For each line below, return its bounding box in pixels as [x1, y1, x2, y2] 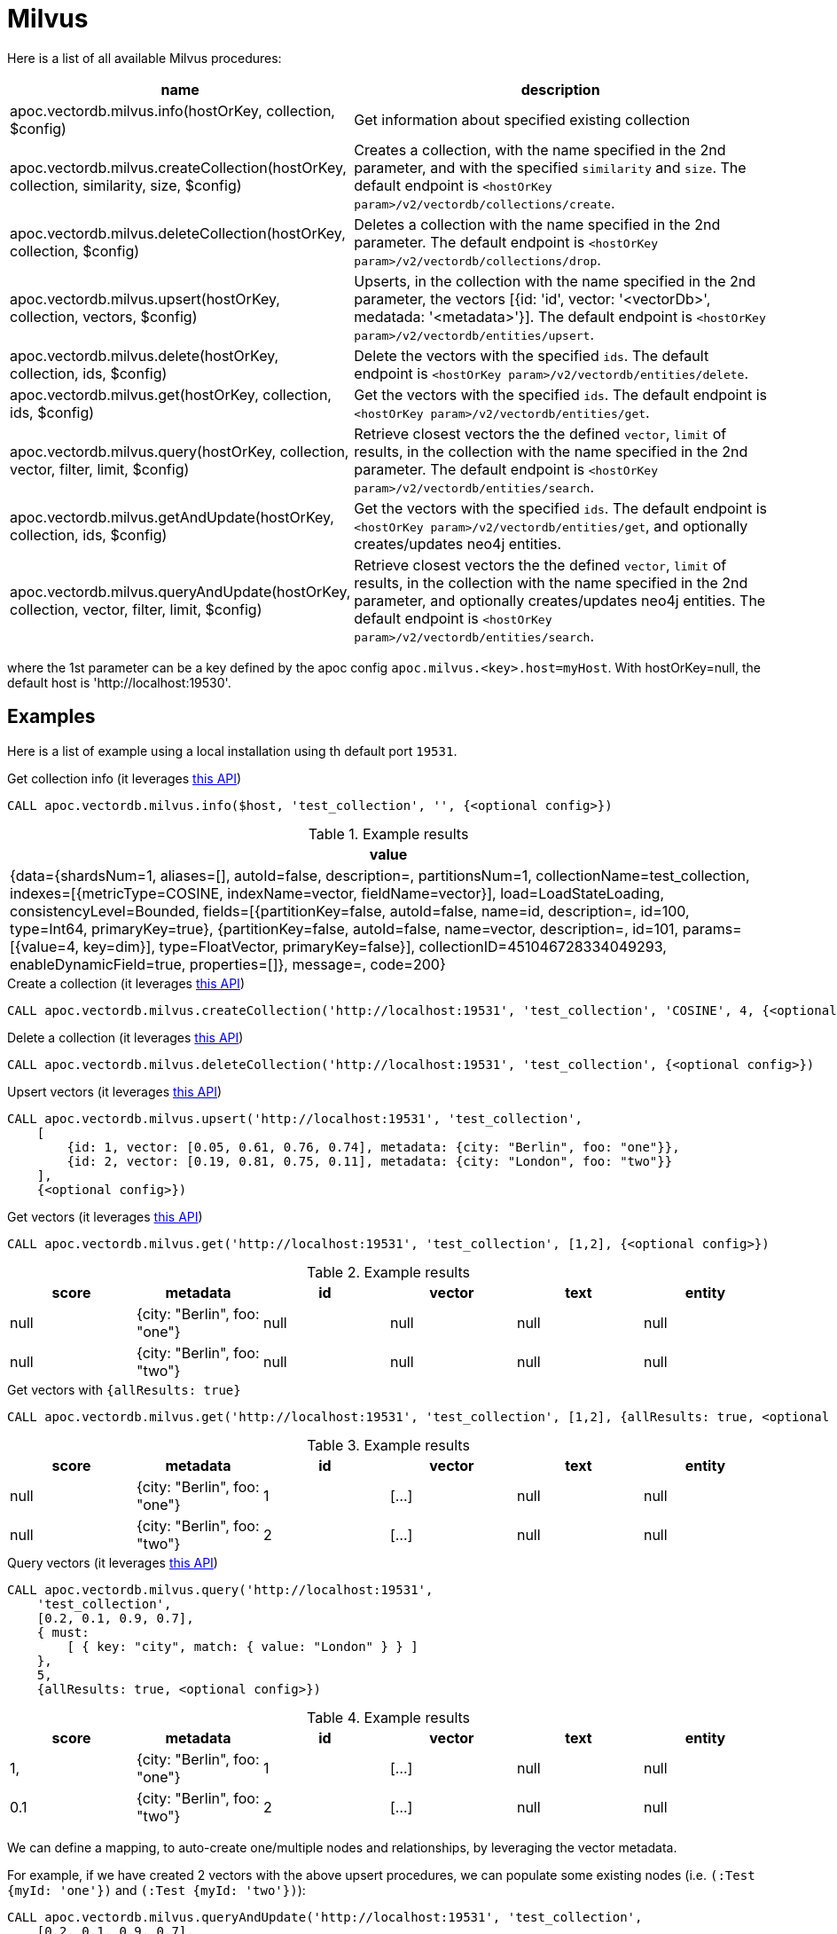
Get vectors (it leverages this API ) [7, 1208, 203, 1224]
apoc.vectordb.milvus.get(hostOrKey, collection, [10, 385, 332, 404]
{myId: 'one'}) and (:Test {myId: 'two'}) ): [7, 1882, 306, 1898]
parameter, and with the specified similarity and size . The [354, 158, 747, 177]
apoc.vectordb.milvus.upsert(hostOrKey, [10, 289, 280, 308]
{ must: [36, 1624, 90, 1639]
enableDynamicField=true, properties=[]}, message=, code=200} [10, 955, 446, 973]
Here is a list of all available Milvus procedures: [7, 50, 282, 66]
